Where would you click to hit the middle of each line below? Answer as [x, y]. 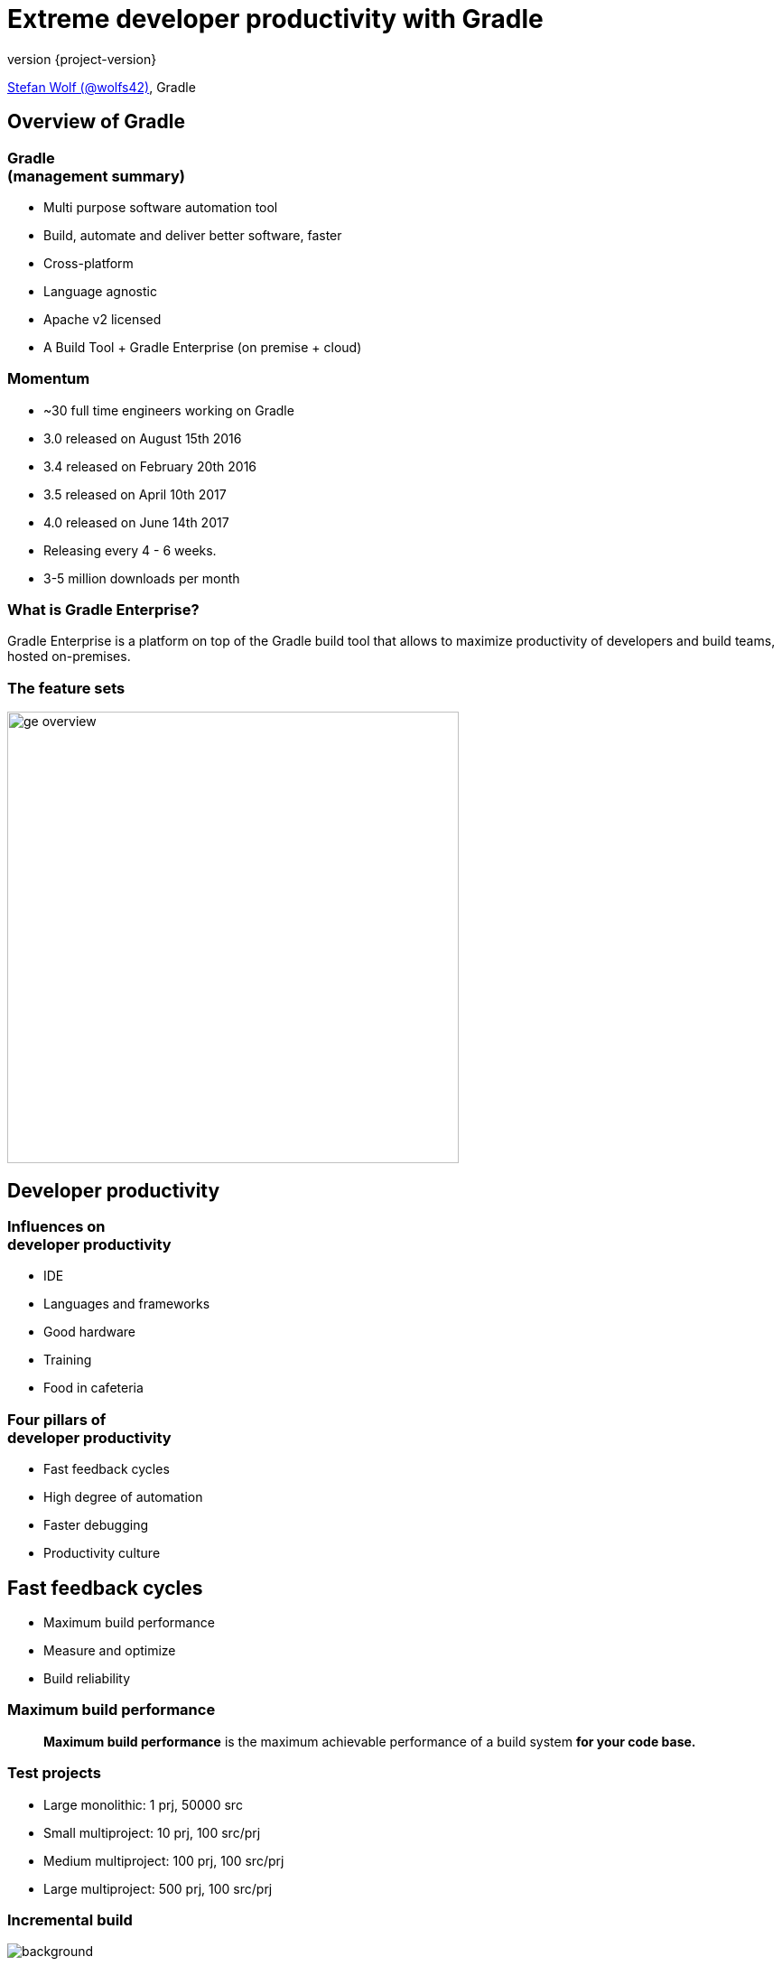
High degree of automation [123, 1497]
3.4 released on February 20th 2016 [150, 466]
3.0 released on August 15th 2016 [143, 438]
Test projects [54, 1773]
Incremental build [70, 1919]
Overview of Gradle [96, 122]
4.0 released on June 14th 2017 [136, 522]
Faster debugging [96, 1525]
